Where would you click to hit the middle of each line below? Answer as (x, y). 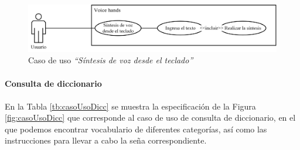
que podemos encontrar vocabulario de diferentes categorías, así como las (136, 129)
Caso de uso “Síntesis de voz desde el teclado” (111, 60)
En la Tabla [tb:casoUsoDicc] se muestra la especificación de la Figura (130, 106)
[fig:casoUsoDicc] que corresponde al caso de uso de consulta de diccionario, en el (150, 117)
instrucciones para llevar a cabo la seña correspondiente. (106, 140)
